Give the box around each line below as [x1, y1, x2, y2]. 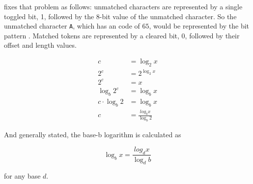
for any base [4, 171, 41, 181]
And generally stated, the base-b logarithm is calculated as [4, 129, 181, 140]
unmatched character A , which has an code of [4, 21, 140, 31]
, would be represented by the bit [149, 21, 250, 31]
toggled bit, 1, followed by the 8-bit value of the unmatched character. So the [4, 11, 237, 21]
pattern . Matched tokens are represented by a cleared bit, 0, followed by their [4, 30, 240, 40]
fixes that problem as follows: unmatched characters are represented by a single [4, 1, 243, 11]
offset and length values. [4, 40, 77, 50]
